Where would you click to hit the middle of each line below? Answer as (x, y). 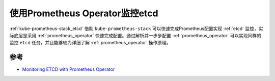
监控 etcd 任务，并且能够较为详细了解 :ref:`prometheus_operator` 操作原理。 (90, 43)
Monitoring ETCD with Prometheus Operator (68, 69)
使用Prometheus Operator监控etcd (84, 13)
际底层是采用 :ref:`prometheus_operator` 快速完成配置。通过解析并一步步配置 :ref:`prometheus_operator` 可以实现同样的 (135, 35)
